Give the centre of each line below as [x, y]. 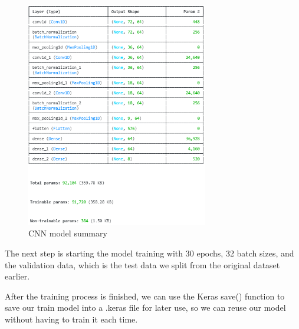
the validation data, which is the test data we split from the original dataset [142, 264]
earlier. [17, 276]
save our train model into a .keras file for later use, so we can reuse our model [145, 307]
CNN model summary [68, 233]
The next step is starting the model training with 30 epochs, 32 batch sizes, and [149, 253]
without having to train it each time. [71, 319]
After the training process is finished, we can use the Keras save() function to [145, 296]
